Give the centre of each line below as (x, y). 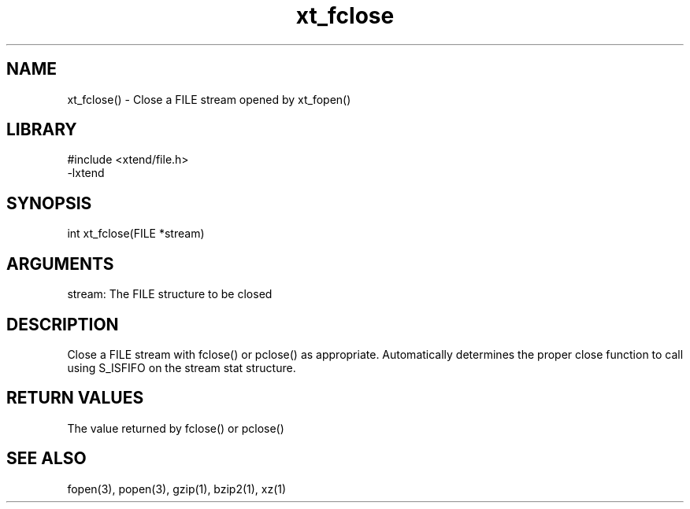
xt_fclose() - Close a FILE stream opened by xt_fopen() (209, 99)
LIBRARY (42, 130)
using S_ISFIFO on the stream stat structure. (182, 367)
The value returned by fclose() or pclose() (176, 428)
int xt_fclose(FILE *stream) (136, 234)
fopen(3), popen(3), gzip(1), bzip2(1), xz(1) (177, 489)
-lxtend (86, 173)
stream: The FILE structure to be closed (170, 294)
